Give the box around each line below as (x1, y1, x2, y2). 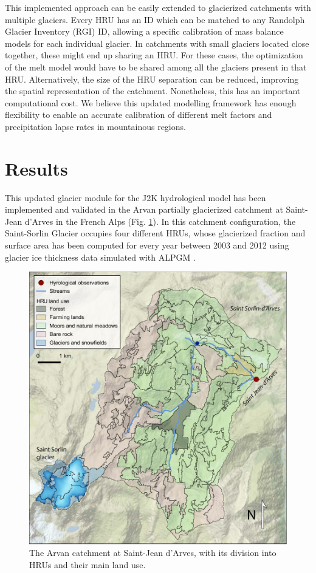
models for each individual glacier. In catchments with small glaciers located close (5, 36, 309, 49)
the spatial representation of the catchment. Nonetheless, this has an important (5, 84, 301, 97)
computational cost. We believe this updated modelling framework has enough (5, 96, 297, 109)
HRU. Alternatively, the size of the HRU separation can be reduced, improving (5, 72, 299, 85)
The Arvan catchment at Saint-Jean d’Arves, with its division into (29, 546, 276, 559)
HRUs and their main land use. (29, 558, 146, 571)
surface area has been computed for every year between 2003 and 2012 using (5, 239, 289, 252)
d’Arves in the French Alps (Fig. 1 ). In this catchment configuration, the (24, 214, 296, 227)
